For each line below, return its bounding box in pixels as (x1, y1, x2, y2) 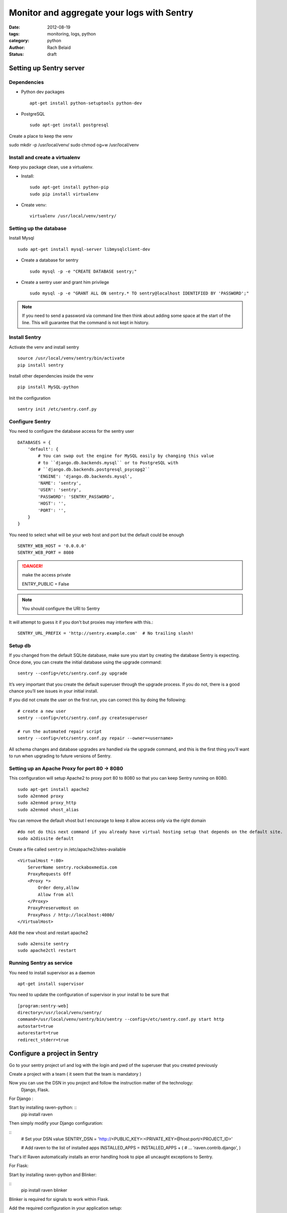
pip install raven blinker (21, 1187, 68, 1193)
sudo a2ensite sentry (17, 941, 69, 946)
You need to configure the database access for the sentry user (9, 428, 134, 434)
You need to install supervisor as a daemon (9, 969, 95, 975)
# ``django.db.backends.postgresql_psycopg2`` (38, 467, 151, 473)
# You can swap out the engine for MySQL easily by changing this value (38, 453, 214, 459)
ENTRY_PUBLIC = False (22, 581, 70, 587)
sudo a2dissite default (17, 836, 74, 841)
